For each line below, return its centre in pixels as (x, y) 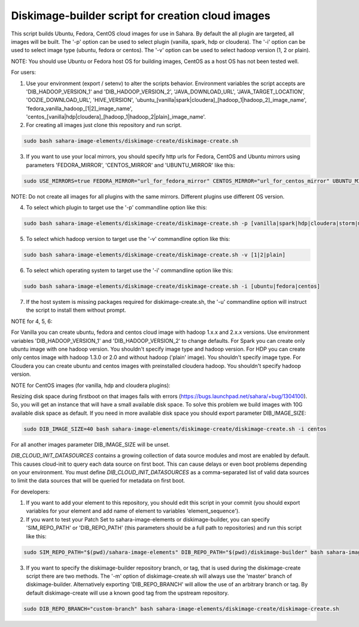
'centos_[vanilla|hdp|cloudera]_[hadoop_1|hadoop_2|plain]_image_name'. (116, 117)
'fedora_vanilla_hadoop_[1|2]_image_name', (79, 108)
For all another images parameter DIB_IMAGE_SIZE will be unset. (90, 444)
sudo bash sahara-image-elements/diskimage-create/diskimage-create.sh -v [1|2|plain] (155, 255)
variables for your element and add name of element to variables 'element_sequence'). (133, 511)
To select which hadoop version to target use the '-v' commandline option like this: (128, 239)
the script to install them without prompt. (76, 310)
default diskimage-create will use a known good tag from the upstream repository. (127, 593)
